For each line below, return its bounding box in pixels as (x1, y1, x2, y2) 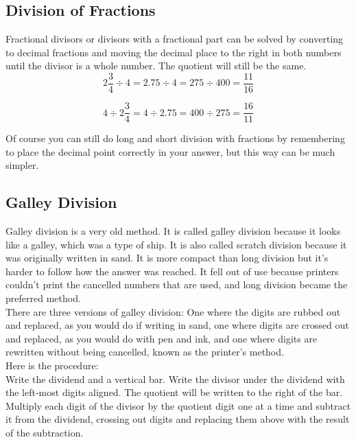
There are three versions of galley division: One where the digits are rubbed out (5, 304, 341, 318)
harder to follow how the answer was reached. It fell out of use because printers (5, 264, 339, 278)
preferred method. (5, 291, 81, 305)
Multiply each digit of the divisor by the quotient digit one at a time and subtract (5, 398, 351, 412)
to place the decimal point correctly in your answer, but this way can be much (5, 144, 335, 159)
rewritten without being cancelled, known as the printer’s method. (5, 345, 284, 359)
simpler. (5, 158, 39, 172)
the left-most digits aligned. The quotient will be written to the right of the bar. (5, 385, 343, 399)
